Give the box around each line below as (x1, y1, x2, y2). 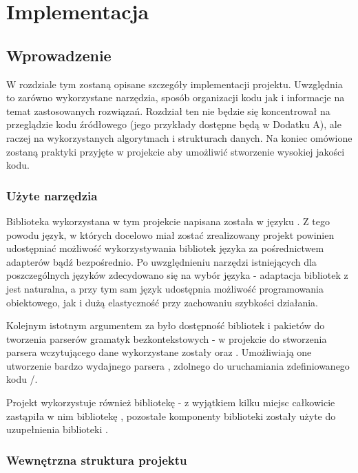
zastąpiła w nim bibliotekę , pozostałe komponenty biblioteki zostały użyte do (6, 408, 336, 423)
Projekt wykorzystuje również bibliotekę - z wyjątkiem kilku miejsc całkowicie (6, 395, 335, 410)
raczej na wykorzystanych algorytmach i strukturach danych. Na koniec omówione (6, 130, 352, 145)
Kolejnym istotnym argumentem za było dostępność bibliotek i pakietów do (6, 318, 325, 333)
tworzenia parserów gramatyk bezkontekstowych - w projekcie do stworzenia (6, 331, 327, 346)
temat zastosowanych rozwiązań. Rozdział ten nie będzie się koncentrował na (6, 103, 330, 118)
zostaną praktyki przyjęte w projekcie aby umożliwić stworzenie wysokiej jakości (6, 144, 345, 158)
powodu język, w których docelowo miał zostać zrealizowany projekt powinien (6, 227, 335, 242)
